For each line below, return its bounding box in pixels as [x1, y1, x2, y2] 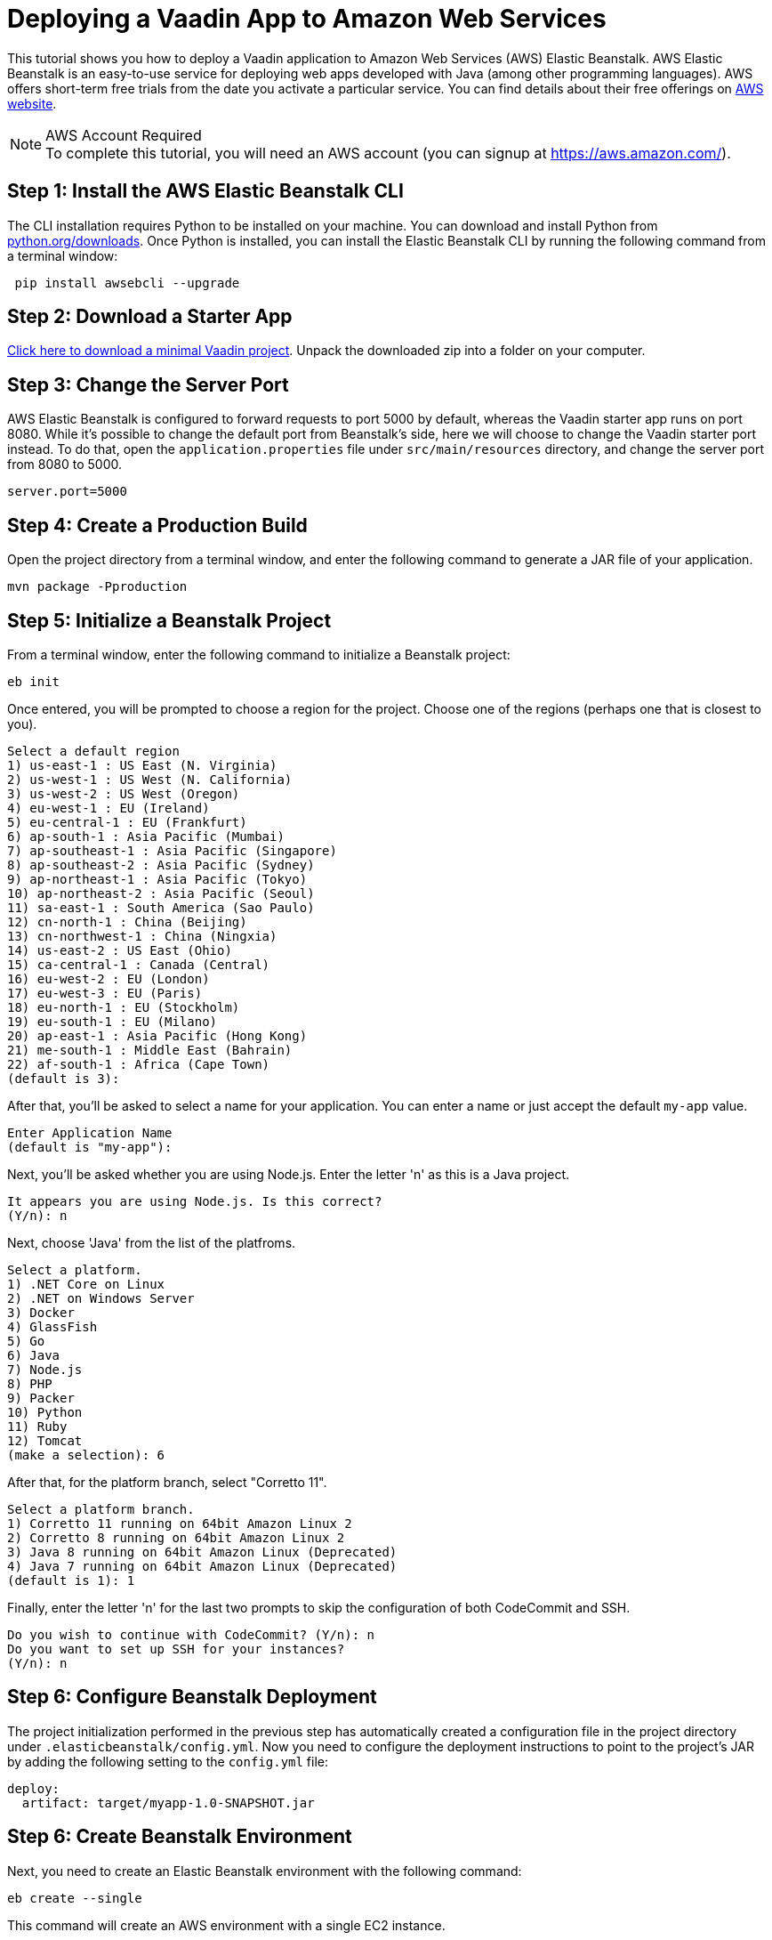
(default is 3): [7, 1071, 120, 1086]
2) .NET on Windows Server [7, 1290, 195, 1305]
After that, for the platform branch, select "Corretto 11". [7, 1474, 327, 1490]
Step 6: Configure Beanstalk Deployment [7, 1685, 377, 1709]
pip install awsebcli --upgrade [14, 275, 240, 290]
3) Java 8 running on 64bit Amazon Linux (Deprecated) [7, 1544, 398, 1559]
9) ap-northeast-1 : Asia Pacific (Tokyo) [7, 871, 308, 886]
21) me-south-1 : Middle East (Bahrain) [7, 1042, 293, 1057]
